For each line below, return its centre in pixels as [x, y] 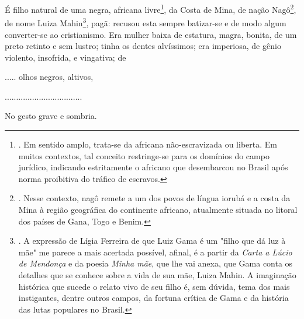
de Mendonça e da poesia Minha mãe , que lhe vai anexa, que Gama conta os [156, 263]
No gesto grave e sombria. [51, 116]
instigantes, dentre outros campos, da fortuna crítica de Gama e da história [153, 298]
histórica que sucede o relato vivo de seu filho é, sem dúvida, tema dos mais [154, 286]
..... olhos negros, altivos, [49, 77]
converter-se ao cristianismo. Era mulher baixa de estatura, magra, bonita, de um [151, 34]
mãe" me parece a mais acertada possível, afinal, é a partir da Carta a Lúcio [155, 252]
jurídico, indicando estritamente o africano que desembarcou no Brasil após [153, 167]
